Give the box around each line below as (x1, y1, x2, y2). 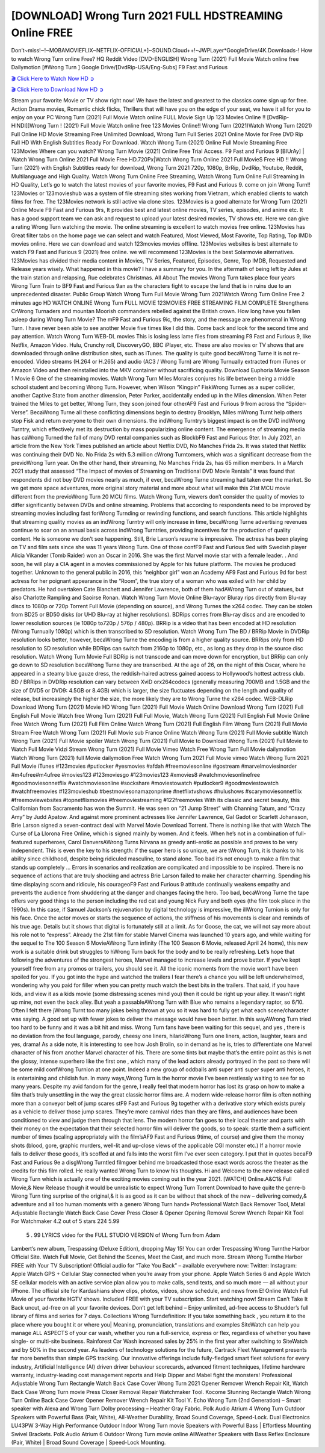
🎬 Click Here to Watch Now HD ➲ (11, 75, 94, 82)
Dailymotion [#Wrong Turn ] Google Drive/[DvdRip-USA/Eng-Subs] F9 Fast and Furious (11, 64, 228, 71)
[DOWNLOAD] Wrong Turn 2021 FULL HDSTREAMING (11, 9, 283, 22)
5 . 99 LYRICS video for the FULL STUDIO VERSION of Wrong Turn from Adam (26, 1231, 220, 1239)
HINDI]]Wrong (11, 122, 46, 129)
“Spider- (285, 400, 307, 408)
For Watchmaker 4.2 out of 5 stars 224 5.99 (11, 1218, 120, 1225)
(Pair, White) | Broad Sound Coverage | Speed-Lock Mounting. (11, 1439, 166, 1446)
